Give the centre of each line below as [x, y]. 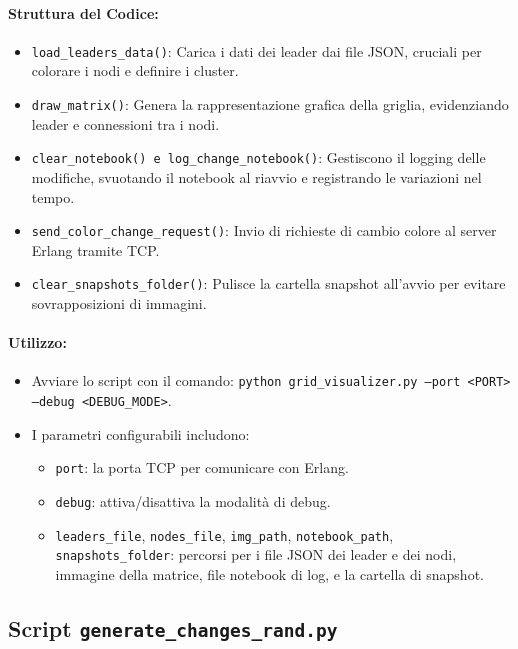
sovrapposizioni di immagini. [119, 303]
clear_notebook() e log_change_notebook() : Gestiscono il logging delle [258, 157]
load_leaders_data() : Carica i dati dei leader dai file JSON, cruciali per [256, 50]
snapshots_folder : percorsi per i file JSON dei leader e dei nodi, [256, 554]
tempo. [53, 196]
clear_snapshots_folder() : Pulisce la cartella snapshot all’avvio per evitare [268, 283]
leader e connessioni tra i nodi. [125, 123]
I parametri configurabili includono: [140, 433]
